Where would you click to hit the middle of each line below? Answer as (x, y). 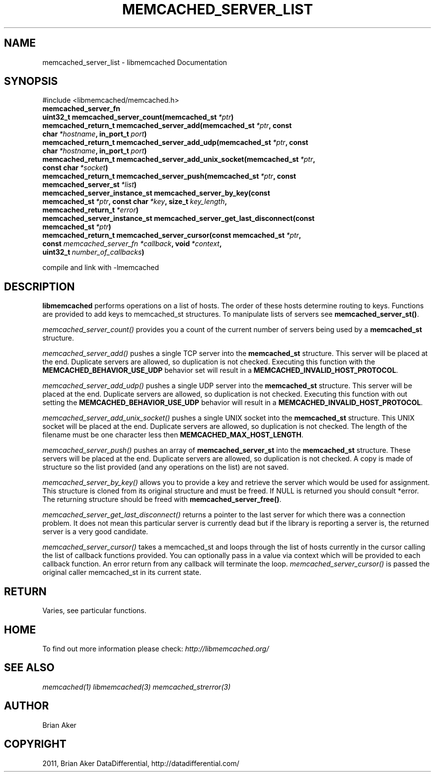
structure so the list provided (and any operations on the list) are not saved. (166, 467)
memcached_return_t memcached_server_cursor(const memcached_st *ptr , (172, 235)
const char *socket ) (75, 168)
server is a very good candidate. (95, 532)
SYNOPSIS (31, 81)
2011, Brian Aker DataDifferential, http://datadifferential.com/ (141, 763)
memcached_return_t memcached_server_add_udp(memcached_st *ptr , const (175, 142)
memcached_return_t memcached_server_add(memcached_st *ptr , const (167, 126)
